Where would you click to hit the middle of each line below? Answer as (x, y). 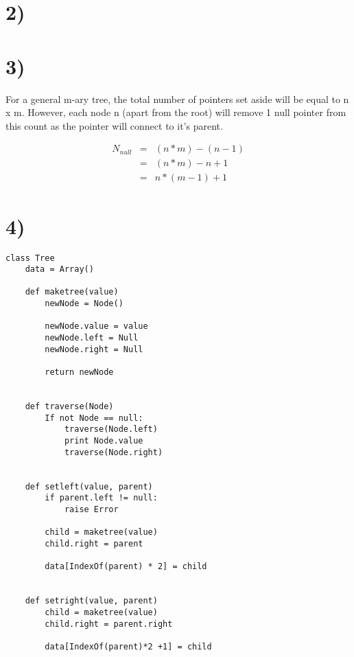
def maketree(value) (72, 292)
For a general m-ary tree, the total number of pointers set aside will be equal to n (177, 99)
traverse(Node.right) (114, 452)
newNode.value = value (96, 326)
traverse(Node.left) (111, 429)
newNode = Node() (84, 304)
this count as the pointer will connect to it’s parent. (114, 125)
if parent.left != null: (101, 498)
